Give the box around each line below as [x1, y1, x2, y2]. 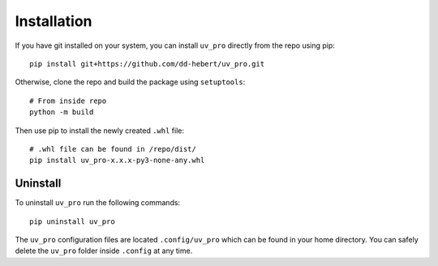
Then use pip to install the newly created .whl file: [15, 126, 184, 135]
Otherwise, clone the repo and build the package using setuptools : [15, 77, 246, 87]
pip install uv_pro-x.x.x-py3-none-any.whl [29, 156, 205, 165]
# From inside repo [29, 96, 107, 105]
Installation [15, 12, 92, 30]
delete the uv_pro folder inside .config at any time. [15, 246, 193, 255]
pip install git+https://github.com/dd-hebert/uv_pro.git [29, 59, 265, 68]
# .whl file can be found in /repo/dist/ [29, 144, 196, 153]
